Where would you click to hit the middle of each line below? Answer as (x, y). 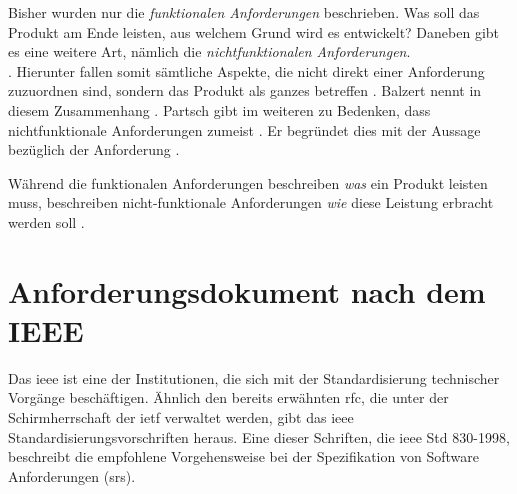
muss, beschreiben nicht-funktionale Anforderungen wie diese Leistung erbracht (251, 202)
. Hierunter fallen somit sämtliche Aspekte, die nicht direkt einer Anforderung (246, 70)
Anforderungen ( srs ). (72, 475)
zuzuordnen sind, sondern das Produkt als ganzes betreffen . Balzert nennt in (245, 90)
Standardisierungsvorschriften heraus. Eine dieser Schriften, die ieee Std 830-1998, (259, 436)
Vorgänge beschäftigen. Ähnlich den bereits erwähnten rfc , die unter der (228, 397)
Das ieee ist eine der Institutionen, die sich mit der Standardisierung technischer (254, 377)
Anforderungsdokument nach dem (247, 290)
